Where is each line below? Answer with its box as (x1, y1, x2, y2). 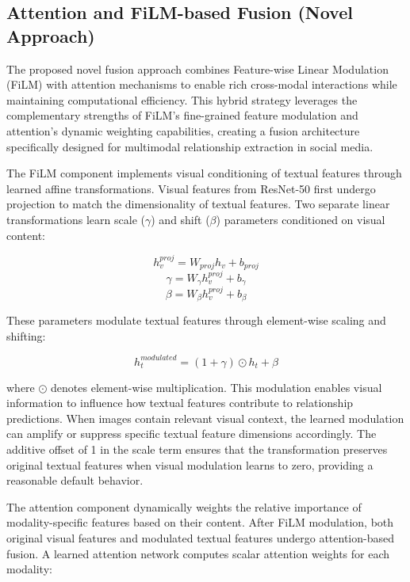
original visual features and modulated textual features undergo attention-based (6, 530, 394, 546)
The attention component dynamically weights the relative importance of (6, 498, 362, 515)
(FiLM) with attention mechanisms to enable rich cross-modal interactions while (6, 76, 397, 93)
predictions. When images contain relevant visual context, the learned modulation (6, 409, 404, 426)
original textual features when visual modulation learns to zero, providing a (6, 456, 374, 473)
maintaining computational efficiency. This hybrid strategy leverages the (6, 91, 358, 108)
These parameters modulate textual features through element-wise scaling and (6, 311, 386, 328)
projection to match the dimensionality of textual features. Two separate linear (6, 196, 390, 212)
